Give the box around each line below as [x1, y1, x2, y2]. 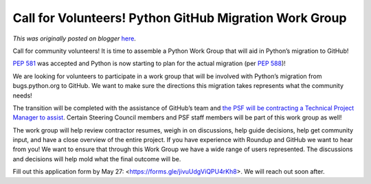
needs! [12, 91, 32, 100]
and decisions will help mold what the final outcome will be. [12, 154, 181, 163]
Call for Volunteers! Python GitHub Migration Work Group [12, 10, 347, 25]
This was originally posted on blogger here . [12, 34, 137, 43]
